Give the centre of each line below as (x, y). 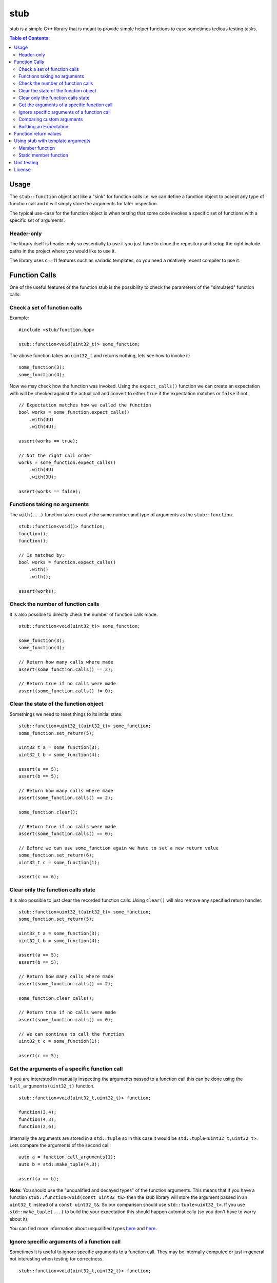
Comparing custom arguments (51, 119)
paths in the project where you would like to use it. (63, 251)
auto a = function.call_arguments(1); (67, 1157)
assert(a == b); (39, 1179)
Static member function (44, 155)
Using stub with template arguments (52, 141)
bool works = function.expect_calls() (67, 562)
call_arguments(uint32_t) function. (52, 1086)
